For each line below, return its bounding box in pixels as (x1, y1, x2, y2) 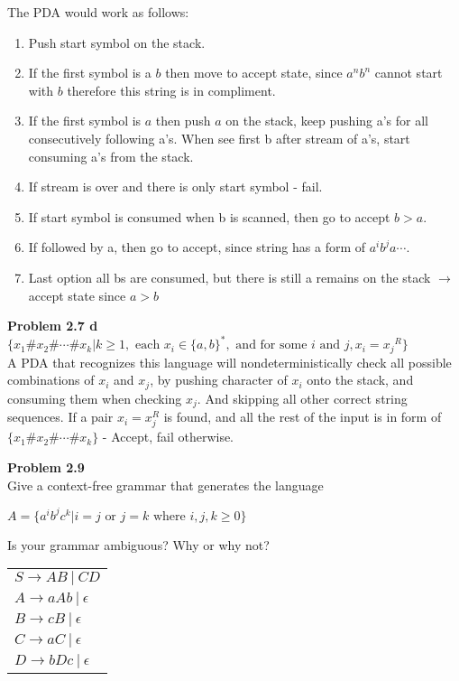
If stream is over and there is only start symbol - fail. (28, 177, 323, 196)
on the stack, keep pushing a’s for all (225, 111, 429, 130)
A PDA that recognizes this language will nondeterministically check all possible (7, 352, 452, 371)
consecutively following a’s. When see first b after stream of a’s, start (28, 128, 410, 147)
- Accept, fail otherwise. (102, 427, 234, 446)
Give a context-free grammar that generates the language (7, 475, 324, 494)
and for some (235, 339, 308, 352)
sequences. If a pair (7, 407, 114, 426)
